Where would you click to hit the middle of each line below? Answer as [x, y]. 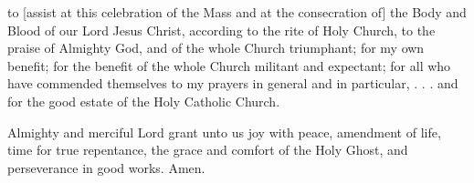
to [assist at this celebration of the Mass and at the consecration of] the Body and [237, 12]
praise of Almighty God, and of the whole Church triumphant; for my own [216, 48]
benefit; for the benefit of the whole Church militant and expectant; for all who [229, 65]
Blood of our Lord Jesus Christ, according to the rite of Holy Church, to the [221, 30]
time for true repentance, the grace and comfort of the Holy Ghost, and [208, 150]
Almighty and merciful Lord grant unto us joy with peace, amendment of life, [224, 132]
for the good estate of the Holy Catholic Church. [144, 101]
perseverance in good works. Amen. [106, 167]
